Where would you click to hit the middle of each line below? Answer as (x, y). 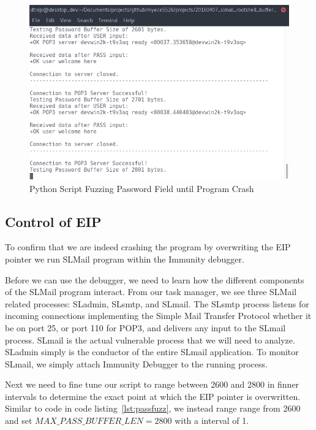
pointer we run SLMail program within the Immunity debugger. (125, 259)
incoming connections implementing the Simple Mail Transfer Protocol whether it (158, 316)
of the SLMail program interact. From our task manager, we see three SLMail (151, 292)
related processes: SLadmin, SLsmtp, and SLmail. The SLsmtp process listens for (157, 303)
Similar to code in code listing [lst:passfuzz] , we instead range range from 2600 (153, 408)
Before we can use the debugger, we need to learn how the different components (155, 279)
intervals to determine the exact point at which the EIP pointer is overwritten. (153, 396)
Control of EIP (53, 221)
